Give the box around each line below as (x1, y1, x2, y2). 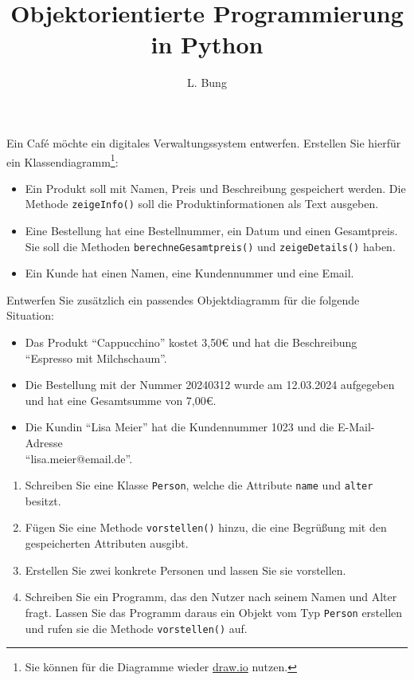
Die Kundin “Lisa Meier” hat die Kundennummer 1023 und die (25, 419, 334, 435)
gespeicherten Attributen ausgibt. (25, 535, 189, 552)
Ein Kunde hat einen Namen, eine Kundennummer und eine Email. (25, 265, 354, 281)
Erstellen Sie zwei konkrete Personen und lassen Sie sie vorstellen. (25, 561, 346, 578)
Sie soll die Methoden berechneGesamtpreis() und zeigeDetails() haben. (25, 238, 396, 254)
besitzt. (25, 492, 61, 509)
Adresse (25, 434, 63, 450)
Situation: (6, 307, 54, 324)
